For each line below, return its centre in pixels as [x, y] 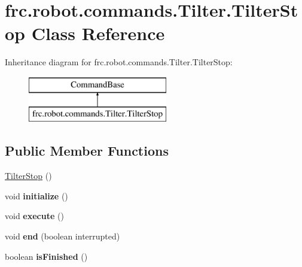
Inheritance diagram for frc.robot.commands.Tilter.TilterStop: [119, 62]
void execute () [34, 216]
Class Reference [98, 33]
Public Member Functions [87, 151]
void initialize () [36, 195]
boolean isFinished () [46, 256]
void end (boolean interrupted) [62, 236]
